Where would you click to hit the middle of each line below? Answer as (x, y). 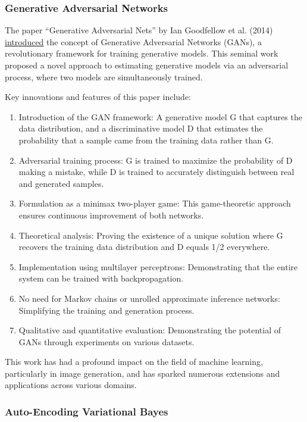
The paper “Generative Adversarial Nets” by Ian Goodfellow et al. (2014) (139, 30)
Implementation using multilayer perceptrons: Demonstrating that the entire (158, 266)
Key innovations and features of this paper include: (98, 97)
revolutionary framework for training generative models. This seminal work (142, 53)
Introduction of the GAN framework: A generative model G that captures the (160, 116)
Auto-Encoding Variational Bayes (87, 411)
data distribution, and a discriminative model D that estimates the (141, 128)
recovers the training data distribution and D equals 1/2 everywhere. (144, 247)
